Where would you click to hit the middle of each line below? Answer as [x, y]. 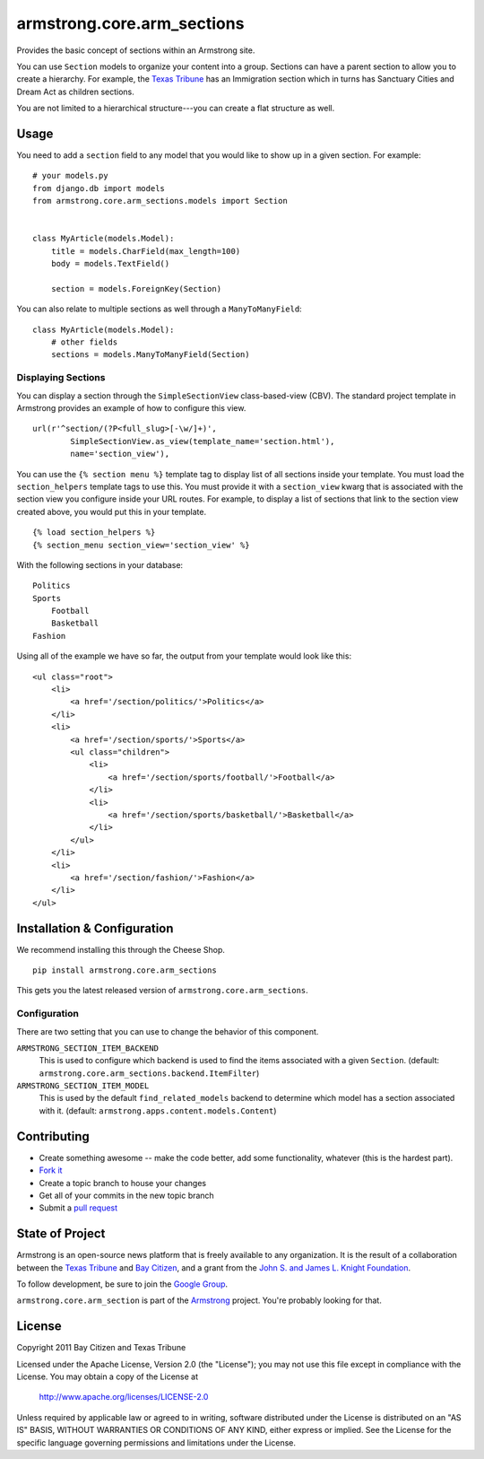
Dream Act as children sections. [75, 92]
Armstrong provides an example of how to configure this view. [131, 408]
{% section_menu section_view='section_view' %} [141, 545]
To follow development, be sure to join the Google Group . [122, 1284]
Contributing [53, 1136]
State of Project [61, 1234]
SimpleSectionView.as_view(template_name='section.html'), [203, 441]
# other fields [84, 342]
